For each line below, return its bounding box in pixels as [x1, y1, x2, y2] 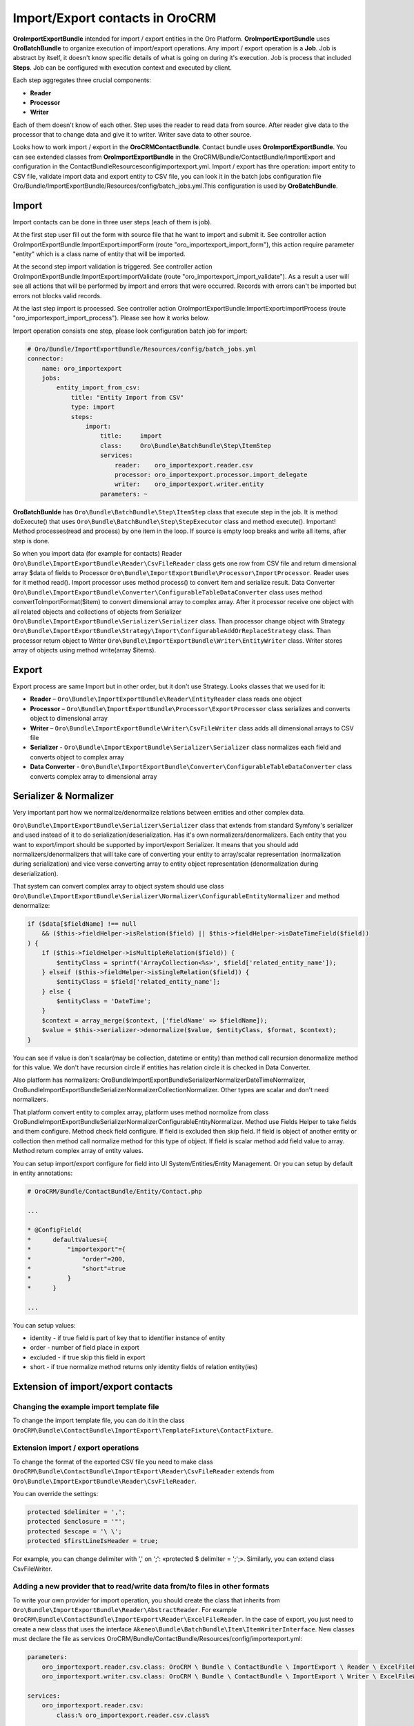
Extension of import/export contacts [12, 1381, 173, 1393]
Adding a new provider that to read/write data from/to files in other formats [12, 1582, 270, 1591]
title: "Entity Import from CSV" [70, 394, 184, 401]
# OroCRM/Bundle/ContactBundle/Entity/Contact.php [27, 1187, 203, 1195]
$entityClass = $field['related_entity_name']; [56, 978, 221, 986]
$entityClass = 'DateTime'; [56, 998, 152, 1005]
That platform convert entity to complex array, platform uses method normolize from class [12, 1108, 269, 1116]
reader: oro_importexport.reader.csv [114, 461, 253, 469]
